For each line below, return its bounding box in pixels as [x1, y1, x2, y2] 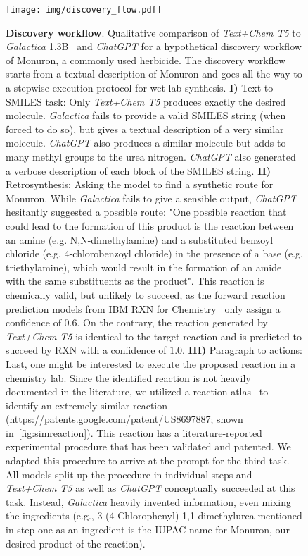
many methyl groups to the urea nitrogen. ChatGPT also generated [6, 149, 296, 163]
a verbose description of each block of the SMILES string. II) [6, 163, 271, 178]
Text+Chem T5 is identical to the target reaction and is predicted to [6, 328, 302, 343]
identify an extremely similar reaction [6, 397, 168, 412]
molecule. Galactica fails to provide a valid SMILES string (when [6, 108, 286, 123]
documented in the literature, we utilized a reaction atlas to [6, 384, 269, 399]
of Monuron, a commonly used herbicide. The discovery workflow [6, 52, 286, 67]
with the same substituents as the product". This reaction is [6, 273, 264, 288]
